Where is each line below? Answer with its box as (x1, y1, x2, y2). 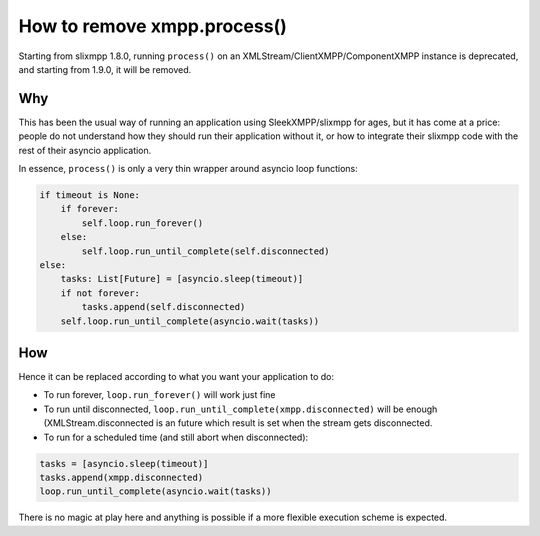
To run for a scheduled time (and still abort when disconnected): (43, 431, 309, 443)
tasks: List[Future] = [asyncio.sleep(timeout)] (60, 273, 304, 285)
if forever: (60, 203, 120, 215)
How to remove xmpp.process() (18, 15, 287, 37)
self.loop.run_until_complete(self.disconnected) (81, 245, 330, 257)
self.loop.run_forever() (81, 217, 204, 229)
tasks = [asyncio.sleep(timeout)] (39, 458, 209, 469)
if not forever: (60, 287, 140, 299)
